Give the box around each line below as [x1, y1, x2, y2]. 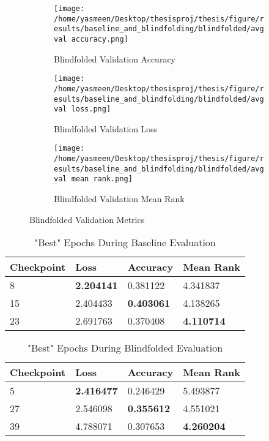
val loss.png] [54, 105, 111, 114]
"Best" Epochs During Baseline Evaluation [34, 235, 216, 250]
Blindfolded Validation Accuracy [54, 52, 175, 65]
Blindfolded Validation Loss [54, 122, 158, 135]
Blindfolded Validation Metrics [29, 213, 145, 225]
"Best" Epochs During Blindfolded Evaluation [27, 341, 223, 355]
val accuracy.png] [54, 34, 128, 43]
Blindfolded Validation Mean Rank [54, 192, 185, 205]
